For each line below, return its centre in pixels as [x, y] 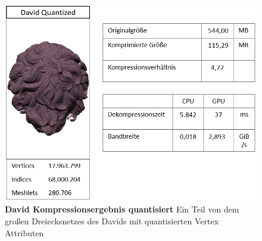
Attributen [24, 232]
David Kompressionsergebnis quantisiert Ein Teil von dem [122, 209]
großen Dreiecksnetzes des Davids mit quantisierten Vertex [112, 220]
